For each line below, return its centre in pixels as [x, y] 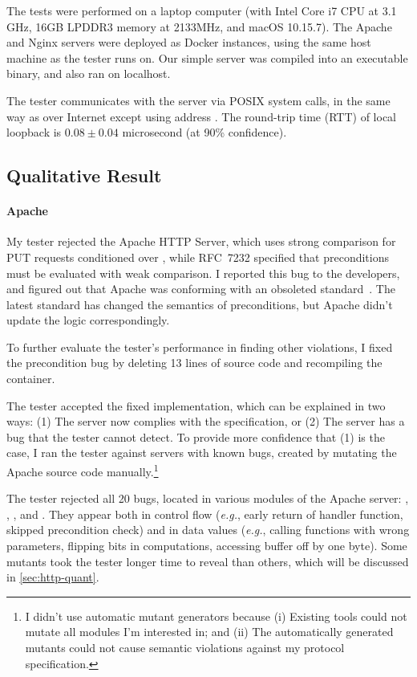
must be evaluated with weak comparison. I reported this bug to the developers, [203, 273]
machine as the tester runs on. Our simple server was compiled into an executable [207, 57]
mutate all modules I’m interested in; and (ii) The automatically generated [209, 632]
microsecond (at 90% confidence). [204, 132]
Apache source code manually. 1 [83, 470]
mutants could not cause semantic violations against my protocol [185, 648]
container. [31, 379]
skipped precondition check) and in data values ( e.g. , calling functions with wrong [208, 530]
